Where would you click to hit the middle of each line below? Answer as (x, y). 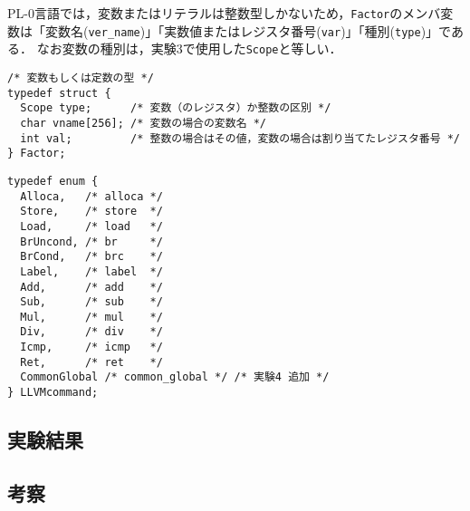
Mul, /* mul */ (91, 317)
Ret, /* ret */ (91, 362)
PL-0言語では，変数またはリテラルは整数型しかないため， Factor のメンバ (224, 13)
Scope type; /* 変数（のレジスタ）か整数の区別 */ (176, 108)
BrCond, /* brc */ (91, 257)
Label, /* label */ (91, 271)
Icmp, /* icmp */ (91, 347)
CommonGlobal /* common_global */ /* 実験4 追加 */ (175, 377)
